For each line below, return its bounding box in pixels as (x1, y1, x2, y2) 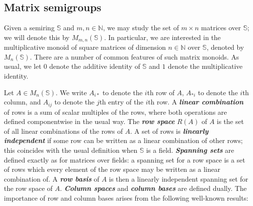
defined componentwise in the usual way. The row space (4, 116, 175, 126)
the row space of (4, 183, 53, 193)
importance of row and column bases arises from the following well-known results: (4, 193, 249, 203)
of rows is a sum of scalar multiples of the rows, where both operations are (4, 106, 227, 117)
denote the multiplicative (168, 61, 243, 71)
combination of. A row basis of (4, 173, 100, 184)
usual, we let (4, 61, 42, 71)
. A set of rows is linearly (130, 125, 209, 136)
